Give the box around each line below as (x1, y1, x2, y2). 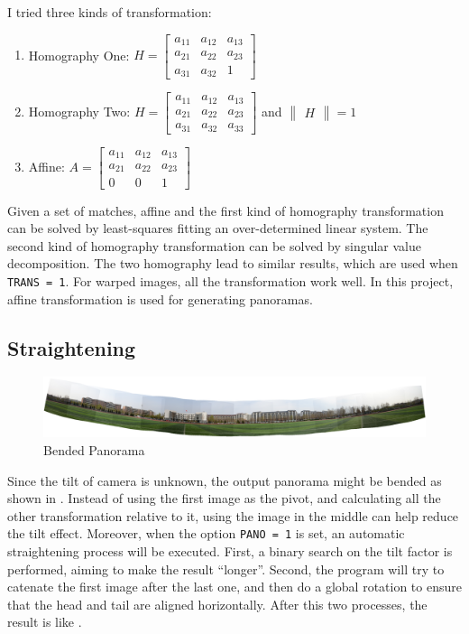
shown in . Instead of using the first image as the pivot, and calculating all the (7, 489, 441, 508)
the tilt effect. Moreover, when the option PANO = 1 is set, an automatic (7, 524, 405, 543)
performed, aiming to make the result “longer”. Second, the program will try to (7, 559, 445, 578)
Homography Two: (28, 101, 131, 120)
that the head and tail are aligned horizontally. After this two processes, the (7, 594, 428, 613)
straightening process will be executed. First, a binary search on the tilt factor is (7, 542, 453, 561)
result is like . (7, 612, 82, 631)
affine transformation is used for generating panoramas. (7, 289, 313, 308)
